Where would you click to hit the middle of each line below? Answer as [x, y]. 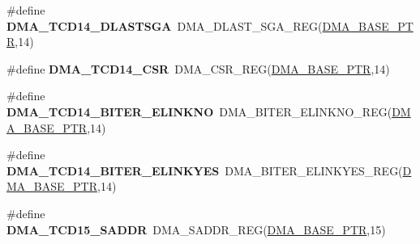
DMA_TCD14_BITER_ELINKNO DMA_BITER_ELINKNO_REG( [199, 111]
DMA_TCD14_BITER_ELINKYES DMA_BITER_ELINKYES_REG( [205, 170]
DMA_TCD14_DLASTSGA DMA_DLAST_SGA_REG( [165, 25]
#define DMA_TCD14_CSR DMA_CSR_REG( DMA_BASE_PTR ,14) [198, 68]
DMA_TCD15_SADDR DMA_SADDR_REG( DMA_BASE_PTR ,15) [196, 229]
